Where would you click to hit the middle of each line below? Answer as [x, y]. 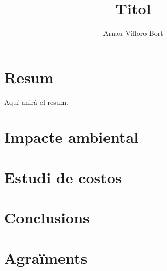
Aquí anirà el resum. [36, 101]
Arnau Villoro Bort [133, 33]
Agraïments [46, 257]
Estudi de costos [63, 177]
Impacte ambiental [71, 137]
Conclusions [47, 217]
